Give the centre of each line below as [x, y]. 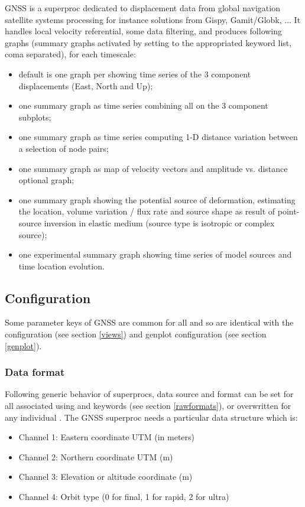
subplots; [35, 117]
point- [288, 211]
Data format [35, 372]
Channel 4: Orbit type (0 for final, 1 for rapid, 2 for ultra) [124, 497]
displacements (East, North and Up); [86, 85]
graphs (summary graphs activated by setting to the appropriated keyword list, [148, 42]
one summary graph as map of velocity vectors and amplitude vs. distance [153, 168]
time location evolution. [61, 266]
